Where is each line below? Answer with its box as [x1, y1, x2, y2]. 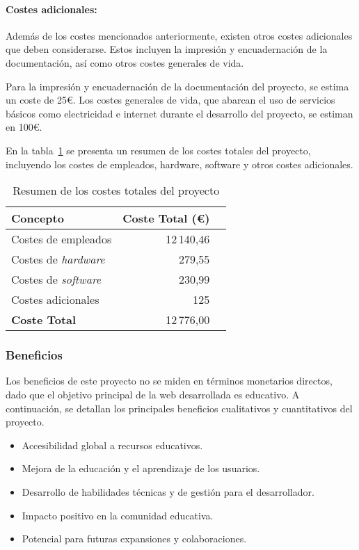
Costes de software [11, 271, 102, 288]
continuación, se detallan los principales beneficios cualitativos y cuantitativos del [6, 401, 353, 415]
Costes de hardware [11, 251, 105, 268]
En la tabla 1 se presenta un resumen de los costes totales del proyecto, [6, 143, 311, 157]
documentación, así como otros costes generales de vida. [6, 55, 244, 70]
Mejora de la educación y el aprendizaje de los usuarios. [22, 461, 260, 476]
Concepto [11, 210, 64, 227]
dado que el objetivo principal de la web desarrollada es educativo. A [6, 387, 300, 401]
